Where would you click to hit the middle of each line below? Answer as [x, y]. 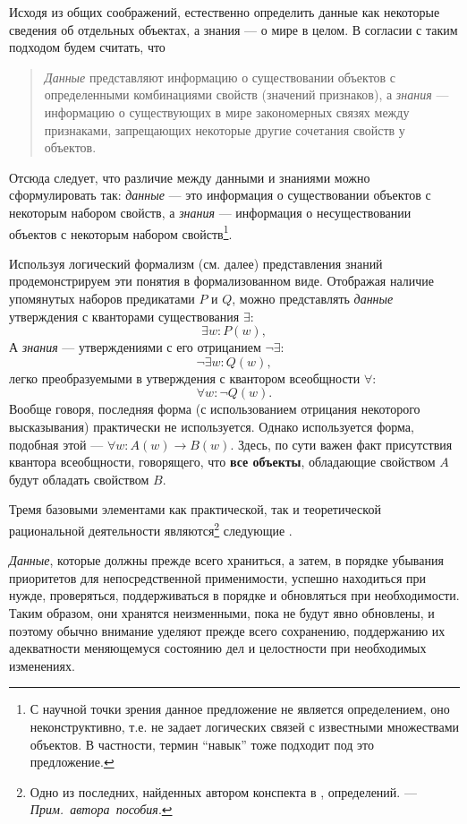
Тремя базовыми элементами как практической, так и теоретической [195, 509]
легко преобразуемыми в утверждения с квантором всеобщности [185, 378]
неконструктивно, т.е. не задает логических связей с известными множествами [245, 726]
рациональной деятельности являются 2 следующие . [151, 528]
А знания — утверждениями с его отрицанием [135, 347]
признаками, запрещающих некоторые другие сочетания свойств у [225, 129]
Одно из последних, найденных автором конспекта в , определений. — [223, 791]
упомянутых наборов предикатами [102, 298]
